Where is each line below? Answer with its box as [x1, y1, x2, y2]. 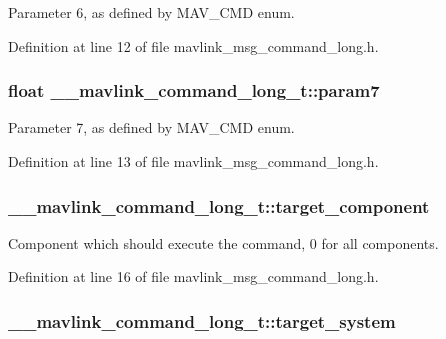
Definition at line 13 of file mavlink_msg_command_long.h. [8, 151, 379, 171]
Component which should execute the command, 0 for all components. [8, 232, 439, 253]
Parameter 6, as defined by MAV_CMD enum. [8, 2, 295, 22]
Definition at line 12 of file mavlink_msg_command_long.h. [8, 35, 379, 56]
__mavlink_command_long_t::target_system [8, 308, 396, 333]
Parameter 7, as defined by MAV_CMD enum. [8, 117, 295, 138]
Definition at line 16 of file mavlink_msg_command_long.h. [8, 266, 379, 287]
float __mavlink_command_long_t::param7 [8, 78, 380, 103]
